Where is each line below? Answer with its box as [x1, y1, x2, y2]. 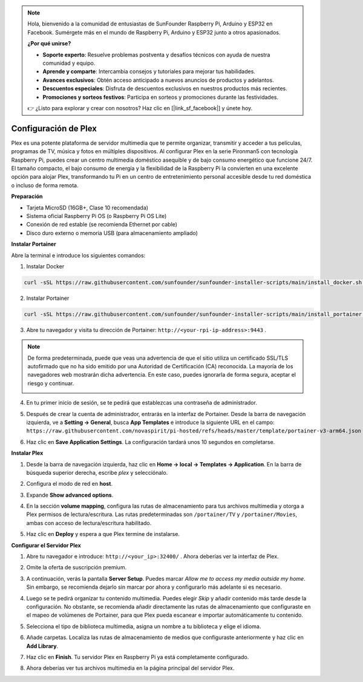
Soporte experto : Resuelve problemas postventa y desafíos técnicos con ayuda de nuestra [42, 51, 270, 58]
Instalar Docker [26, 262, 65, 270]
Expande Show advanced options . [26, 491, 114, 498]
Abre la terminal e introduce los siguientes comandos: [11, 251, 146, 259]
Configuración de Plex [11, 123, 97, 133]
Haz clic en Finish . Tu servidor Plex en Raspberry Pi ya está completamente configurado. [26, 653, 249, 660]
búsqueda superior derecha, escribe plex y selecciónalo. [26, 469, 168, 476]
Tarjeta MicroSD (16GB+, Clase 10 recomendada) [26, 204, 148, 211]
